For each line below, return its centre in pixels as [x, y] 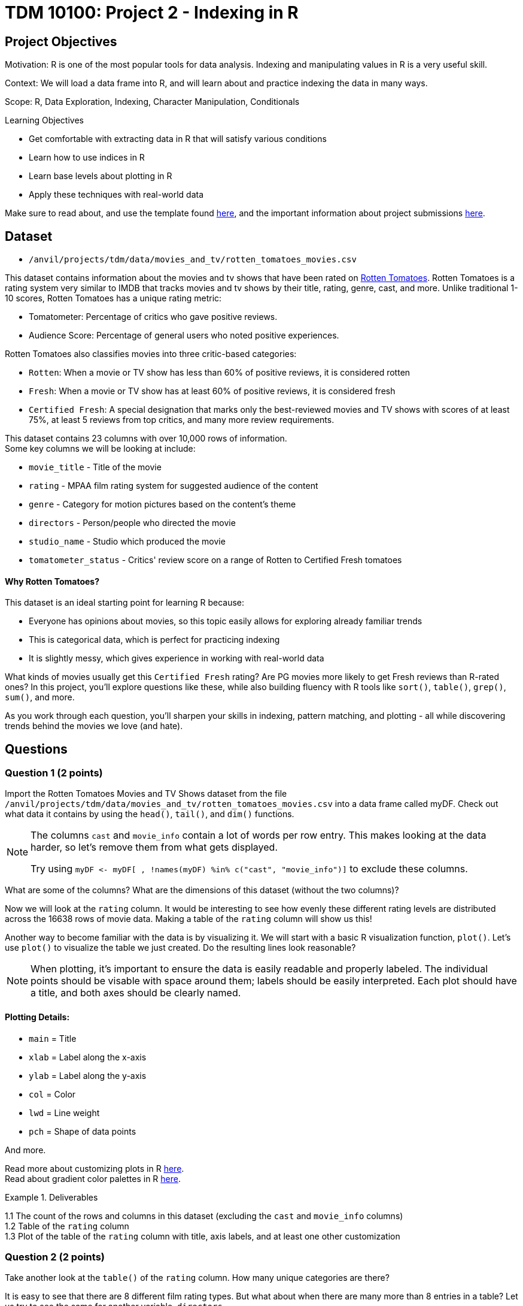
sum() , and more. [40, 697]
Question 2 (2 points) [55, 1257]
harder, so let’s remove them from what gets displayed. [154, 847]
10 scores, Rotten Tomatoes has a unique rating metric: [113, 298]
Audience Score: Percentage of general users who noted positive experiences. [184, 335]
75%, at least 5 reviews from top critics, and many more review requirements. [182, 420]
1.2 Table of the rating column [67, 1226]
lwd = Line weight [64, 1112]
